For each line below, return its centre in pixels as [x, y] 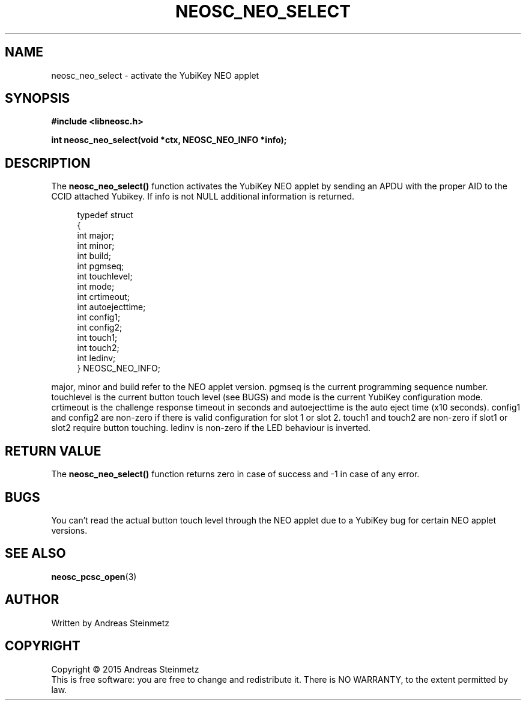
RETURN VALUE [53, 451]
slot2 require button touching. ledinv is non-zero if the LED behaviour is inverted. [211, 428]
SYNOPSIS [38, 99]
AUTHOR [32, 600]
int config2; [100, 328]
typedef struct [105, 215]
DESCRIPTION [48, 163]
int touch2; [98, 348]
